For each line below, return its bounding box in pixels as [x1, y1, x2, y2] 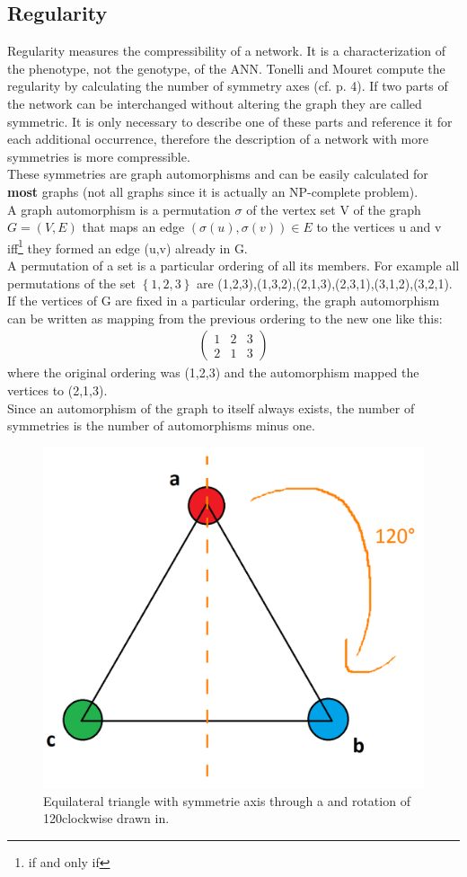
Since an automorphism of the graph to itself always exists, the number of [7, 398, 415, 417]
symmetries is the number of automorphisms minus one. [7, 416, 315, 435]
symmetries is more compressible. [7, 146, 190, 165]
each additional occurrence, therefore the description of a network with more [7, 129, 428, 148]
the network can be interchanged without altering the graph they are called [7, 93, 422, 112]
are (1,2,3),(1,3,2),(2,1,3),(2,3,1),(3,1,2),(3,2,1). [196, 273, 453, 292]
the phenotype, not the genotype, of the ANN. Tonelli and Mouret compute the [7, 58, 445, 77]
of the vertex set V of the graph [246, 199, 421, 218]
